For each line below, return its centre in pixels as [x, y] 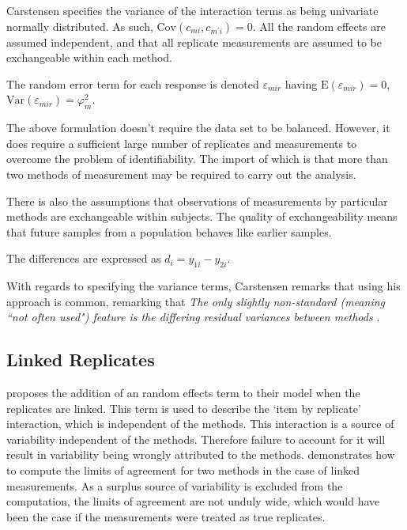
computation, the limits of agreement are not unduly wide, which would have [193, 501]
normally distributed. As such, [80, 26]
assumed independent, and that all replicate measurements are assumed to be [194, 42]
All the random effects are [322, 26]
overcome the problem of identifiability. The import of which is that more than [197, 159]
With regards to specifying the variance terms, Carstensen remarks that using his [203, 286]
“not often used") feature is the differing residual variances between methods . [193, 317]
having [301, 83]
